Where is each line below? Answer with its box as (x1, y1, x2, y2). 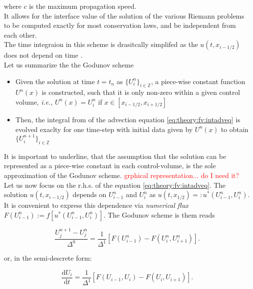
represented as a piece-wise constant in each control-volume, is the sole (4, 160, 216, 171)
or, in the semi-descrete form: (4, 253, 92, 263)
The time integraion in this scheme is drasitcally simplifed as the (4, 39, 198, 49)
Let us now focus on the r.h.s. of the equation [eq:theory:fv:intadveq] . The (4, 179, 226, 190)
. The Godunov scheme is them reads (103, 209, 215, 220)
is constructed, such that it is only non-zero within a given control (42, 87, 240, 97)
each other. (4, 29, 37, 40)
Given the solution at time (15, 76, 95, 86)
